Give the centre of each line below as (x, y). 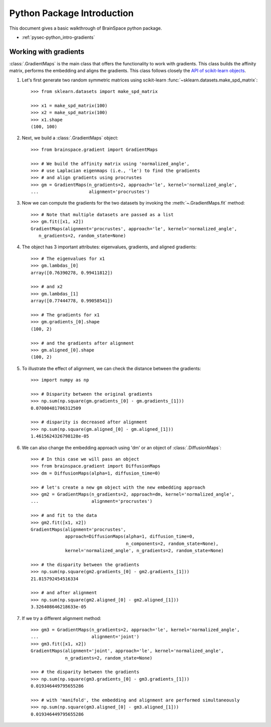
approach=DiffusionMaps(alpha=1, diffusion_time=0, (130, 536)
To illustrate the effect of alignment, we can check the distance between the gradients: (111, 368)
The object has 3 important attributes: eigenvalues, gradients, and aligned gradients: (109, 247)
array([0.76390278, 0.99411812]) (72, 272)
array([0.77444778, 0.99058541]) (72, 301)
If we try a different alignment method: (61, 618)
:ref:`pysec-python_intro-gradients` (58, 37)
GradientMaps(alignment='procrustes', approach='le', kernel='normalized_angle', (134, 229)
